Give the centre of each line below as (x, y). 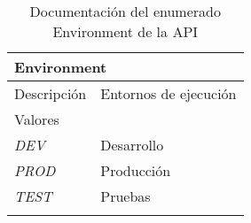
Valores (37, 119)
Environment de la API (125, 31)
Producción (136, 170)
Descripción (51, 93)
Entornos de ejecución (169, 93)
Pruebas (125, 196)
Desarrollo (132, 145)
